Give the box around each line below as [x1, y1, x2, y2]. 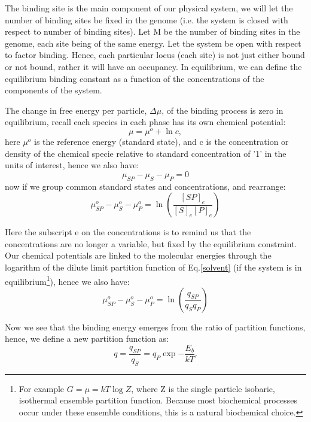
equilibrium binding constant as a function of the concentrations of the [5, 72, 264, 84]
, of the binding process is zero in [161, 104, 283, 116]
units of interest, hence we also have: [5, 159, 139, 171]
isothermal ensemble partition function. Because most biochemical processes [19, 394, 297, 406]
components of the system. [5, 84, 102, 96]
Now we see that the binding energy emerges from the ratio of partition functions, [5, 320, 306, 333]
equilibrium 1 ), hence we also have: [5, 273, 130, 287]
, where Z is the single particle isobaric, [131, 382, 275, 394]
